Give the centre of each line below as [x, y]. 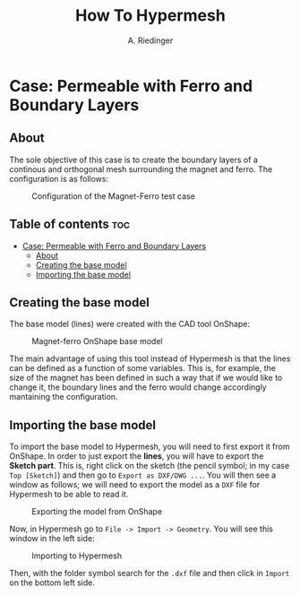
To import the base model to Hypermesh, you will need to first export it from [150, 447]
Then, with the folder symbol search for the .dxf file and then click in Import [150, 573]
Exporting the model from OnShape [97, 512]
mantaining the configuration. [64, 397]
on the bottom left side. [52, 582]
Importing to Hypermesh [77, 556]
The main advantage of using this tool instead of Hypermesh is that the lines [150, 358]
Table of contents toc [70, 224]
